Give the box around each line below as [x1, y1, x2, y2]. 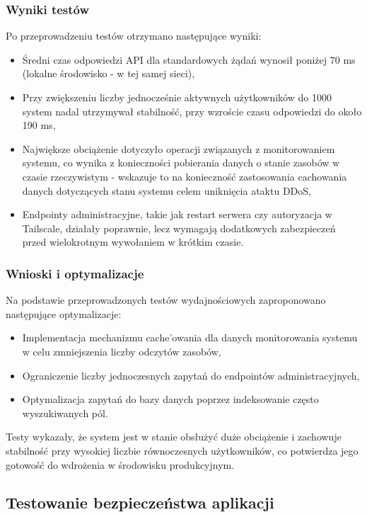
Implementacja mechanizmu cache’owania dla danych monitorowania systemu [22, 330, 358, 345]
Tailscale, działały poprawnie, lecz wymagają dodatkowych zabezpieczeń [22, 220, 336, 235]
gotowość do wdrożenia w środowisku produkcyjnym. [6, 457, 235, 472]
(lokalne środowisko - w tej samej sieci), [22, 66, 195, 81]
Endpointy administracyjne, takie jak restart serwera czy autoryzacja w [22, 207, 332, 222]
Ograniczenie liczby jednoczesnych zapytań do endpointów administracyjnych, [22, 368, 360, 382]
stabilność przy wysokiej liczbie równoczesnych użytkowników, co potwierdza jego [6, 443, 359, 458]
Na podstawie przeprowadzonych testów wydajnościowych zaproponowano [6, 292, 326, 307]
